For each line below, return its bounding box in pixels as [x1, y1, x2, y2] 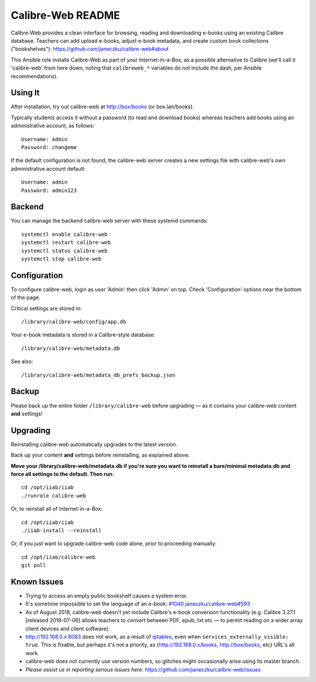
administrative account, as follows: [11, 122, 95, 129]
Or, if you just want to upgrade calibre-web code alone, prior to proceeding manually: [11, 540, 217, 547]
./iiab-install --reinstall [21, 527, 102, 533]
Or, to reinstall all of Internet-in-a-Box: [11, 505, 103, 512]
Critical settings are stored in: [11, 305, 82, 312]
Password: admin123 [21, 187, 77, 194]
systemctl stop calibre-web [21, 256, 102, 262]
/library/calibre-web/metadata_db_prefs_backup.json [21, 371, 176, 378]
